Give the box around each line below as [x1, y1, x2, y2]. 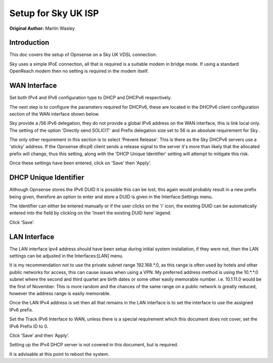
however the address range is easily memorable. [9, 290, 111, 296]
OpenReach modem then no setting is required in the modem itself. [9, 68, 149, 74]
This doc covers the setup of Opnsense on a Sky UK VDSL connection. [9, 52, 157, 58]
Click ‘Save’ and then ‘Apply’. [9, 332, 69, 338]
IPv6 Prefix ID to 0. [9, 323, 49, 329]
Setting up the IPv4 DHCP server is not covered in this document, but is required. [9, 342, 178, 348]
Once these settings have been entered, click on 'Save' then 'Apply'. [9, 160, 152, 166]
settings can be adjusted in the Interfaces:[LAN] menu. [9, 253, 124, 259]
